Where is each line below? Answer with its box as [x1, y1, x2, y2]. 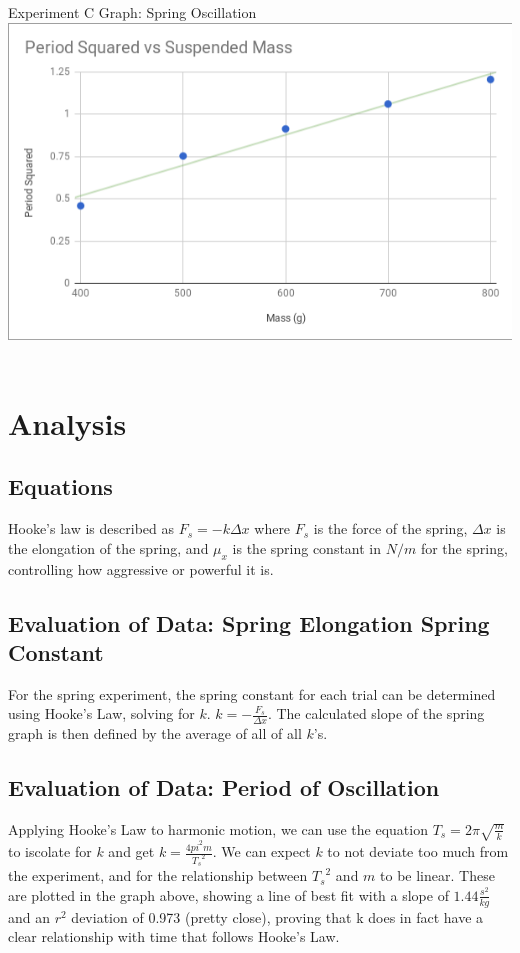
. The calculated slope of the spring [267, 703, 485, 724]
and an [8, 906, 51, 927]
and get [108, 841, 155, 862]
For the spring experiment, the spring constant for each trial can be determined [8, 683, 496, 704]
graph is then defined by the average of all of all [8, 723, 302, 744]
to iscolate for [8, 841, 92, 862]
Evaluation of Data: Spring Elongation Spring [8, 607, 490, 638]
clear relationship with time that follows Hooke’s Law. [8, 926, 340, 947]
